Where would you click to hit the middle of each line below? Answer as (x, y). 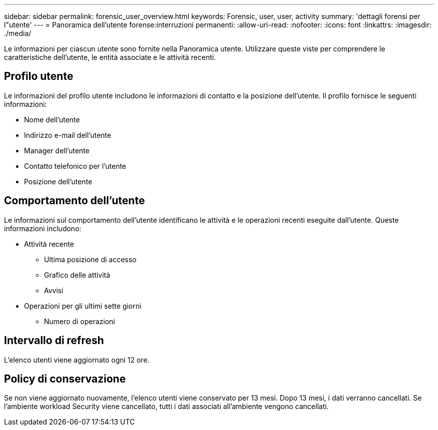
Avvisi (54, 290)
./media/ (18, 33)
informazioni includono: (43, 228)
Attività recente (49, 244)
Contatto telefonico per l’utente (75, 166)
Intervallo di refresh (54, 341)
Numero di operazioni (79, 321)
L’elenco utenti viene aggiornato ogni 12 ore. (77, 360)
